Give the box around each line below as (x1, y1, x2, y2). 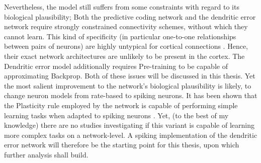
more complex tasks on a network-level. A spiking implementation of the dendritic (4, 129, 257, 140)
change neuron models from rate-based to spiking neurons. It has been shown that (4, 90, 257, 101)
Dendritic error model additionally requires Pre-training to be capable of (4, 60, 228, 71)
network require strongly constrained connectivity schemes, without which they (4, 21, 248, 32)
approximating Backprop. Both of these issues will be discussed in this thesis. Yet (4, 70, 255, 81)
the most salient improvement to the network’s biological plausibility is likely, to (4, 80, 251, 91)
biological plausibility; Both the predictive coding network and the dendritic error (4, 11, 256, 22)
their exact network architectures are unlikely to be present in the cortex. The (4, 50, 245, 61)
